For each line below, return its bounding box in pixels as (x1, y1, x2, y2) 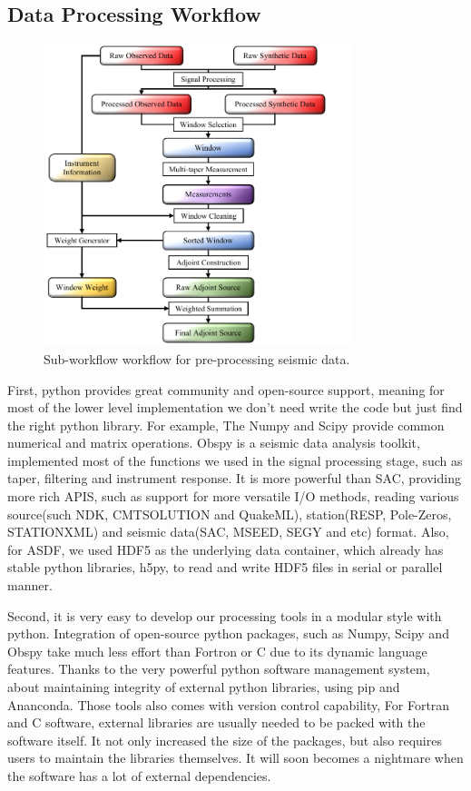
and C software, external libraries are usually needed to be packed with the (7, 713, 426, 732)
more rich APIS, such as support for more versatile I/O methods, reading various (7, 487, 459, 506)
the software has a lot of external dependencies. (7, 766, 271, 785)
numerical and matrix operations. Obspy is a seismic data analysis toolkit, (7, 433, 420, 452)
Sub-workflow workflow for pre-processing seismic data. (44, 349, 350, 368)
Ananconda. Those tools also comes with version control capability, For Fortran (7, 695, 450, 714)
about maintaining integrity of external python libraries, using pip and (7, 677, 400, 697)
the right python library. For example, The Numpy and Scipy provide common (7, 415, 445, 434)
